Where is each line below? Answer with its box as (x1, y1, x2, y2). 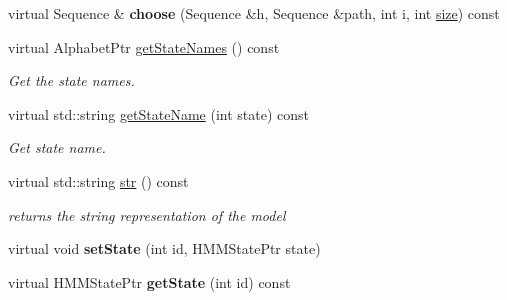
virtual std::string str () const (8, 170, 189, 191)
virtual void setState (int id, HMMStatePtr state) (8, 238, 321, 259)
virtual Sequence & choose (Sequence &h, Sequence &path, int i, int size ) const (8, 3, 500, 23)
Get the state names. (8, 70, 135, 91)
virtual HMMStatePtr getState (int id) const (8, 271, 291, 292)
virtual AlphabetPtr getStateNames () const (8, 36, 280, 57)
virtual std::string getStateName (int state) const (8, 103, 310, 124)
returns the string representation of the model (8, 204, 286, 225)
